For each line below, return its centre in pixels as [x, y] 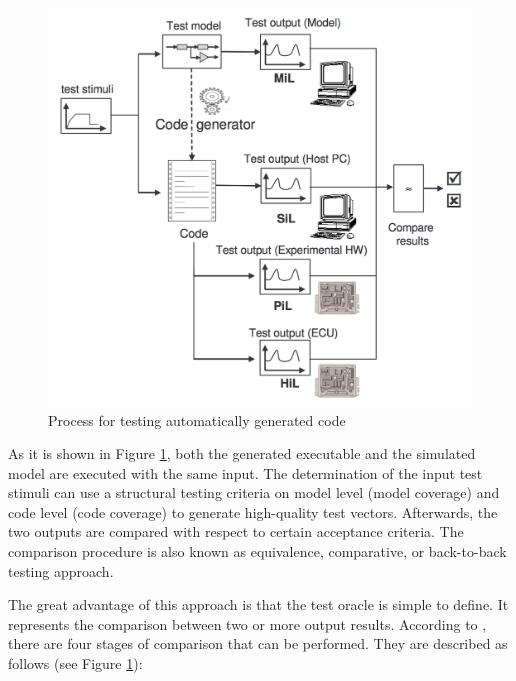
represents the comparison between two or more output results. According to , [247, 623]
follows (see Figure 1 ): [75, 663]
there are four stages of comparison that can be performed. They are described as [258, 643]
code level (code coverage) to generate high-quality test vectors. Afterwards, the [253, 511]
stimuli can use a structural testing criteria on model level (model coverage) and [254, 492]
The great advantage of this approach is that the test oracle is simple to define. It [258, 604]
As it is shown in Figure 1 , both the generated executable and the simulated [242, 453]
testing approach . [61, 570]
